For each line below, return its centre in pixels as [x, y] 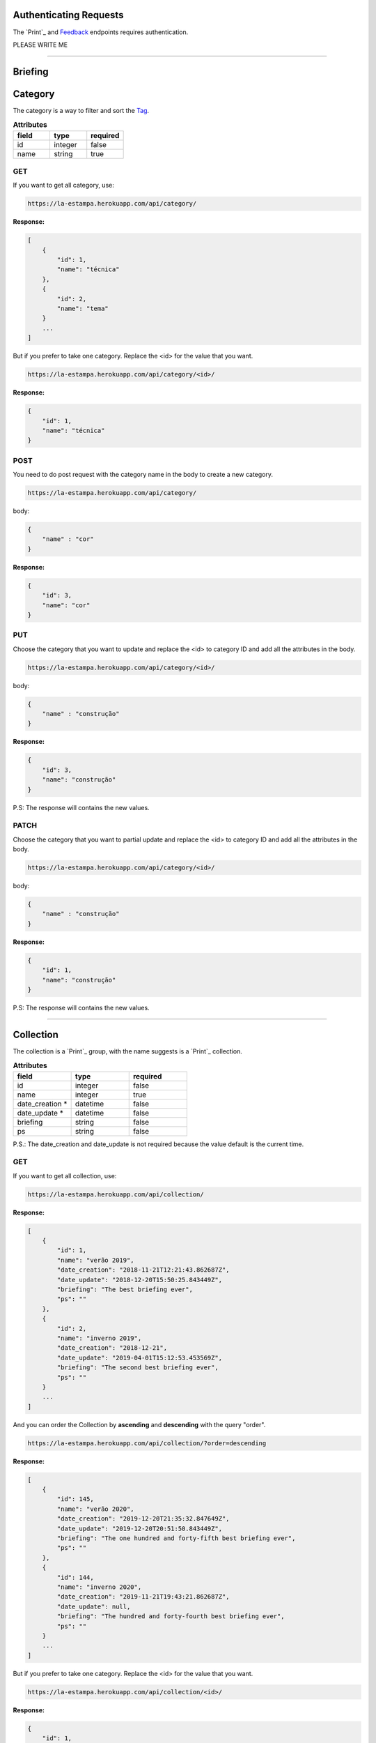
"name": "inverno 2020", [99, 1587]
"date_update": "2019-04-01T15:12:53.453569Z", [140, 1357]
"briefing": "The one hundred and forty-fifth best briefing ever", [176, 1538]
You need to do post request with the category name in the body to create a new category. [143, 475]
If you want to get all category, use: [63, 185]
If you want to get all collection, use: [65, 1175]
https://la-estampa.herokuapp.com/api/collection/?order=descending [147, 1443]
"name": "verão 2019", [96, 1260]
